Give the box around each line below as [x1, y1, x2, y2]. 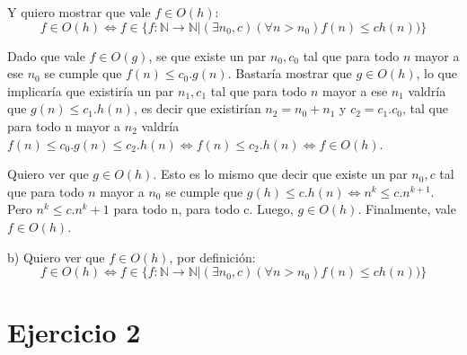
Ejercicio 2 [7, 314, 141, 351]
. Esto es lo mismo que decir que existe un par [153, 164, 408, 183]
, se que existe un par [148, 46, 267, 65]
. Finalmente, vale [357, 200, 456, 218]
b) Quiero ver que [7, 247, 105, 266]
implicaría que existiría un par [7, 81, 174, 100]
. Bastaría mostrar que [227, 64, 352, 83]
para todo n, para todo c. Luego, [113, 200, 294, 218]
